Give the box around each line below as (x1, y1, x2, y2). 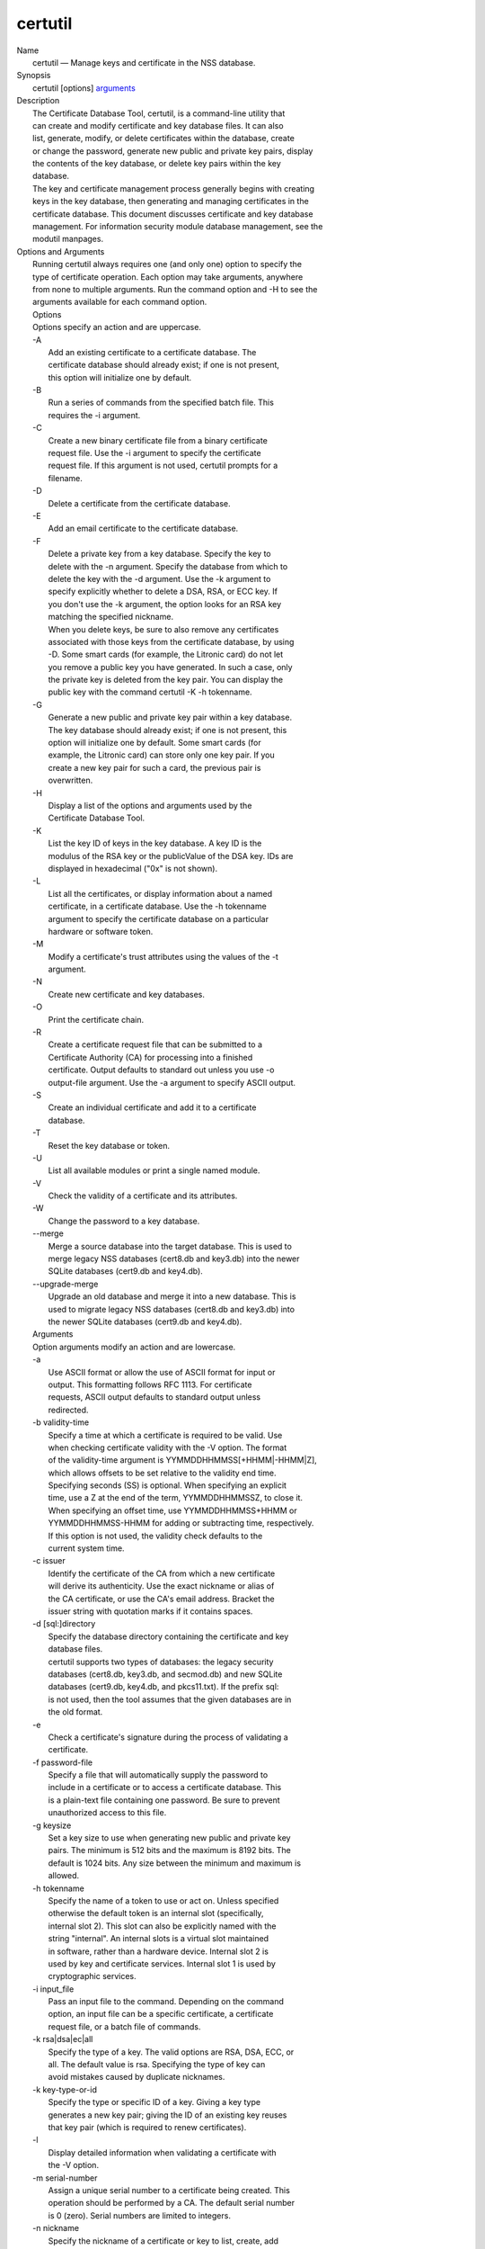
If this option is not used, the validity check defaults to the (48, 1530, 263, 1541)
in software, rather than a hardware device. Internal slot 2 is (48, 1946, 269, 1957)
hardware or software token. (48, 926, 154, 936)
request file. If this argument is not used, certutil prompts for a (48, 460, 278, 471)
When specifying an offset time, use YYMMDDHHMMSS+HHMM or (48, 1505, 297, 1516)
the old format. (48, 1707, 103, 1717)
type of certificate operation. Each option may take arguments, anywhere (32, 271, 304, 282)
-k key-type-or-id (32, 2083, 98, 2095)
